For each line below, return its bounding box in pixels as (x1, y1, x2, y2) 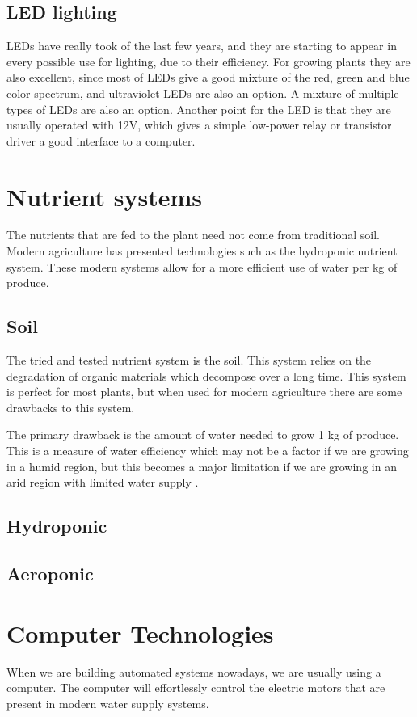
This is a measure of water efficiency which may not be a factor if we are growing (6, 442, 409, 459)
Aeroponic (6, 560, 94, 585)
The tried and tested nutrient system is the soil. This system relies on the (6, 352, 372, 369)
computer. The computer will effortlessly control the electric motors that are (6, 679, 385, 696)
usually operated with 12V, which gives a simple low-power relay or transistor (6, 116, 392, 133)
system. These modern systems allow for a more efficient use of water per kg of (6, 258, 398, 275)
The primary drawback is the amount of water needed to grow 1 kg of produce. (6, 426, 399, 443)
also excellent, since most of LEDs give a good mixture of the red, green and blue (6, 69, 410, 86)
